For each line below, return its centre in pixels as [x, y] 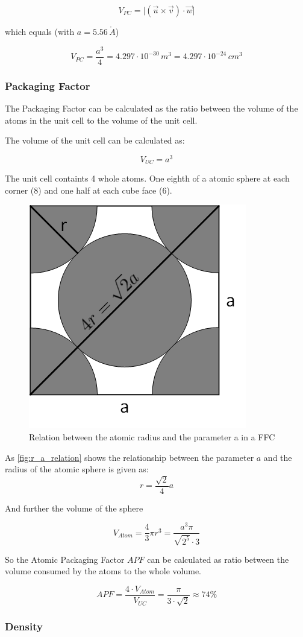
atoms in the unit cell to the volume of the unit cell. [101, 120]
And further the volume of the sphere [74, 508]
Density [24, 626]
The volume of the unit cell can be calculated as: [95, 140]
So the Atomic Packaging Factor [65, 559]
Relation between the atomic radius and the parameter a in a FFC [152, 437]
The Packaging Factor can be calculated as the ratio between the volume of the [151, 108]
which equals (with [40, 31]
